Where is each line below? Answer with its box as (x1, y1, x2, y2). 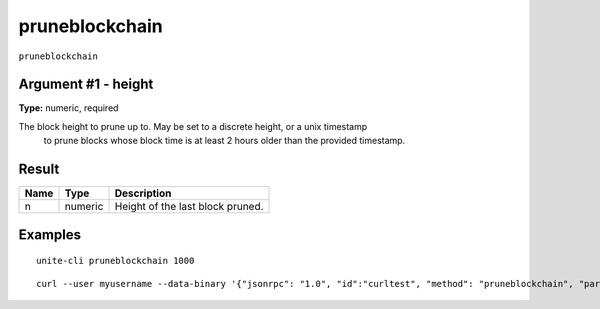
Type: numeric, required (18, 102, 119, 114)
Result (18, 161, 60, 178)
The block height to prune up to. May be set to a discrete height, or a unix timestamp (18, 120, 368, 132)
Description (114, 186, 172, 200)
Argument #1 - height (18, 76, 154, 93)
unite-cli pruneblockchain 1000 (36, 255, 195, 267)
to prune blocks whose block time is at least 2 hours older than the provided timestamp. (43, 135, 406, 147)
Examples (18, 226, 82, 243)
